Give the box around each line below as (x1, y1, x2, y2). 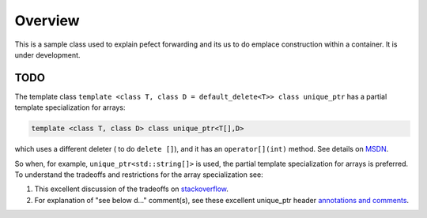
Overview (14, 12, 80, 29)
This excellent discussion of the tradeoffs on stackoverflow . (34, 184, 229, 194)
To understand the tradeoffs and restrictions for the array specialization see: (14, 170, 264, 179)
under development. (14, 50, 81, 59)
